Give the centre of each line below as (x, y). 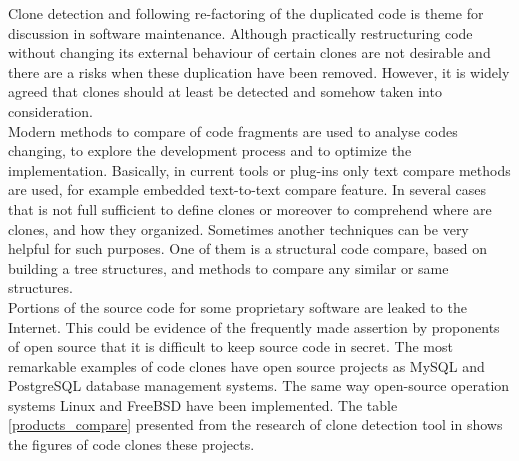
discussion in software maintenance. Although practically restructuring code (240, 32)
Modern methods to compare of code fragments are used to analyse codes (233, 130)
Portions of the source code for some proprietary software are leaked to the (237, 306)
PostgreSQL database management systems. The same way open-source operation (259, 385)
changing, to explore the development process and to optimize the (210, 150)
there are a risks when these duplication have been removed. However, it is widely (259, 71)
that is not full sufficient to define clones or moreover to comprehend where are (250, 208)
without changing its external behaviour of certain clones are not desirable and (249, 52)
